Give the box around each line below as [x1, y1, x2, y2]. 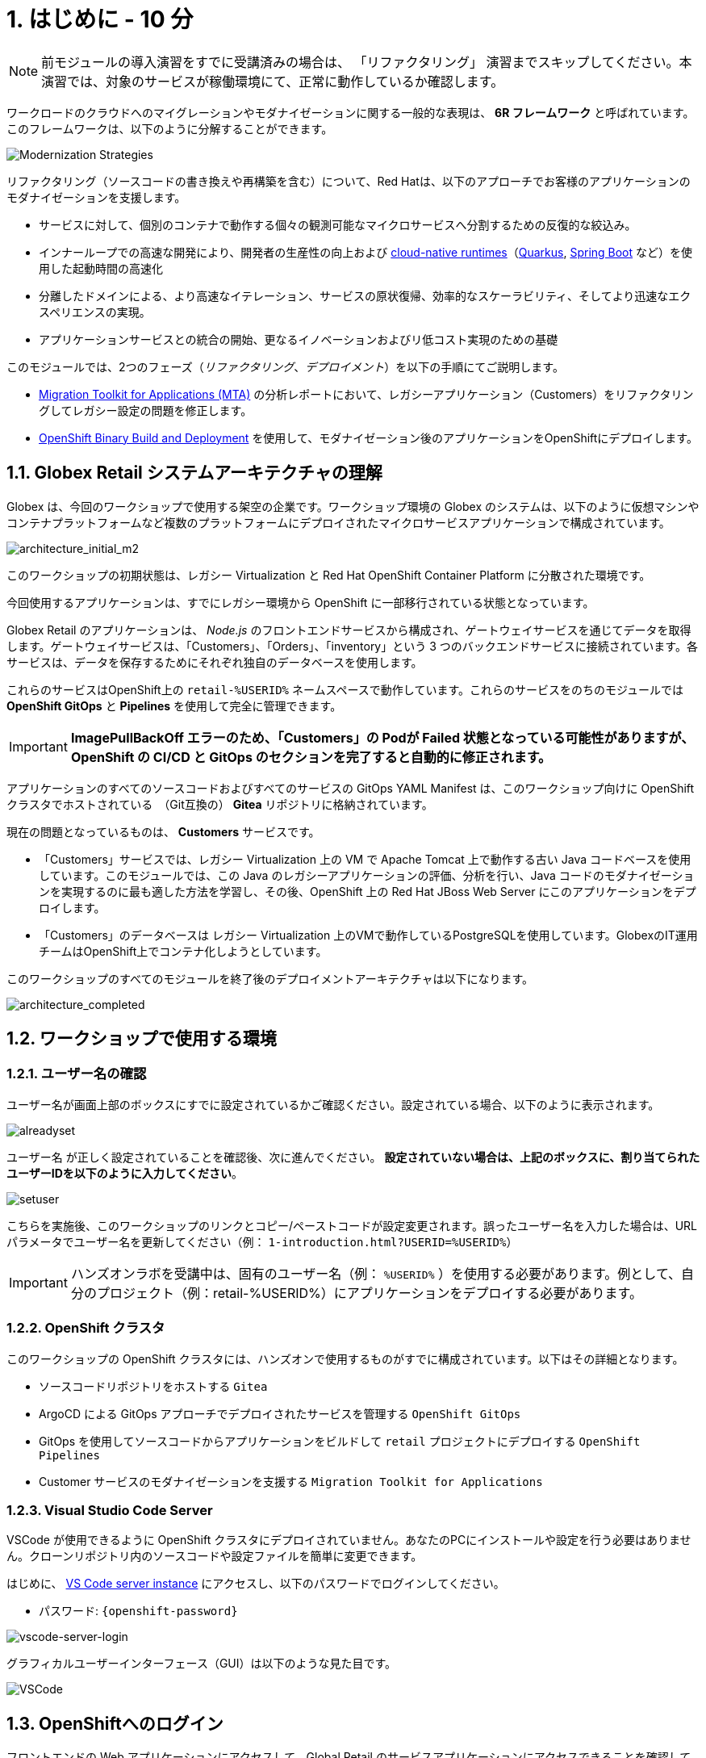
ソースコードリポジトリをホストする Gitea [39, 1379, 268, 1393]
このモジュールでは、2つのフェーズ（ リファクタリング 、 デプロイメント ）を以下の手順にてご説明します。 [6, 359, 564, 374]
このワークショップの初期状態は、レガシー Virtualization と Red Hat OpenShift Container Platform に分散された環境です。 [6, 567, 651, 582]
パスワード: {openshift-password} [39, 1604, 238, 1618]
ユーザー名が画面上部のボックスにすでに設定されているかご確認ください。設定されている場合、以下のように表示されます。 [6, 1097, 660, 1111]
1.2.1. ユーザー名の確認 [6, 1065, 147, 1082]
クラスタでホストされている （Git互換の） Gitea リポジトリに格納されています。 [6, 797, 433, 811]
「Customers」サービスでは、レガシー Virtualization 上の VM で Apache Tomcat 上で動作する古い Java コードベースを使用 [39, 852, 691, 866]
